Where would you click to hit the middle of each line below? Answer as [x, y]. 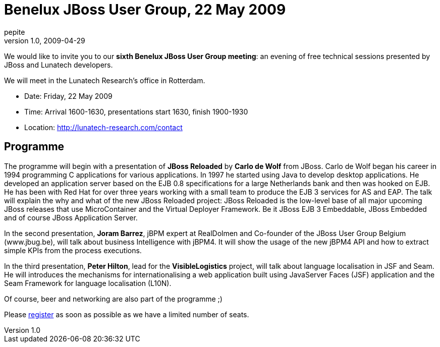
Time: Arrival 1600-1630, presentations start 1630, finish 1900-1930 [136, 111]
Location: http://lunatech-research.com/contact [103, 127]
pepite [15, 32]
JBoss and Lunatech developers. [59, 65]
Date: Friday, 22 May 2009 [68, 96]
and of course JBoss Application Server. [71, 217]
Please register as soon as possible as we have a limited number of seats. [127, 314]
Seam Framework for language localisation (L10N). [88, 283]
